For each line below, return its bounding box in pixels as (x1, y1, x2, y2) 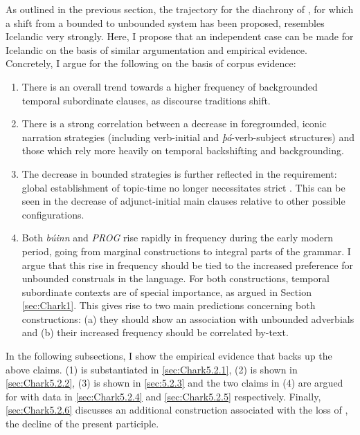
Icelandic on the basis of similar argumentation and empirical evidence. (6, 42, 307, 57)
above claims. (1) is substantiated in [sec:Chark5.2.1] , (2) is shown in (6, 362, 298, 376)
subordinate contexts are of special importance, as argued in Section (21, 284, 312, 299)
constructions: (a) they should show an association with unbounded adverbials (21, 311, 354, 326)
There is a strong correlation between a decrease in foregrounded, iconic (21, 116, 327, 131)
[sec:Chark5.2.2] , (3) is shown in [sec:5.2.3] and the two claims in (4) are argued (6, 376, 343, 390)
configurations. (21, 207, 84, 221)
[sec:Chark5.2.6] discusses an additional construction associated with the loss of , (6, 402, 348, 417)
